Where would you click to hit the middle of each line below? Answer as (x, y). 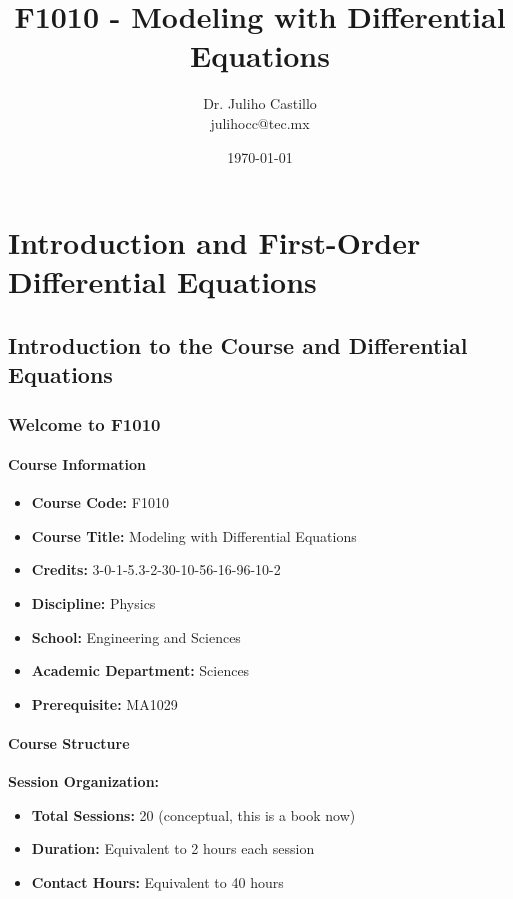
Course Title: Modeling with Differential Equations (194, 535)
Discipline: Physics (93, 603)
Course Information (77, 464)
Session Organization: (84, 781)
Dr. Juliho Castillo (260, 103)
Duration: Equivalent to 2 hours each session (173, 848)
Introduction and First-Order (214, 242)
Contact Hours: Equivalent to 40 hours (157, 882)
